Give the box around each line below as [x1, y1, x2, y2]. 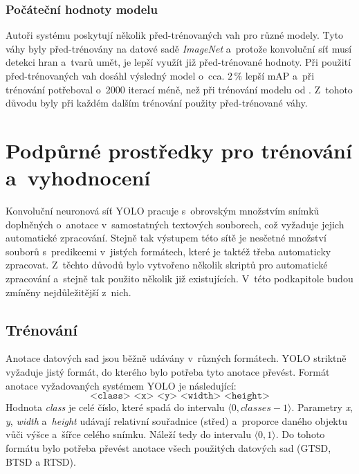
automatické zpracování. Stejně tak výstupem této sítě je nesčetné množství [6, 230, 326, 245]
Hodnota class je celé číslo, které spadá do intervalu [6, 400, 225, 414]
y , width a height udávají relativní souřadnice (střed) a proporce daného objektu [6, 413, 347, 428]
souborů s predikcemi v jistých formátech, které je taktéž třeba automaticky [6, 244, 331, 258]
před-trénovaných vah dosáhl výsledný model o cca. [6, 69, 225, 82]
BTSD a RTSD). [6, 454, 76, 468]
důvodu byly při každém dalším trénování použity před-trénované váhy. [6, 95, 308, 110]
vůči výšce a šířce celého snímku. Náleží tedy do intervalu [6, 427, 251, 441]
